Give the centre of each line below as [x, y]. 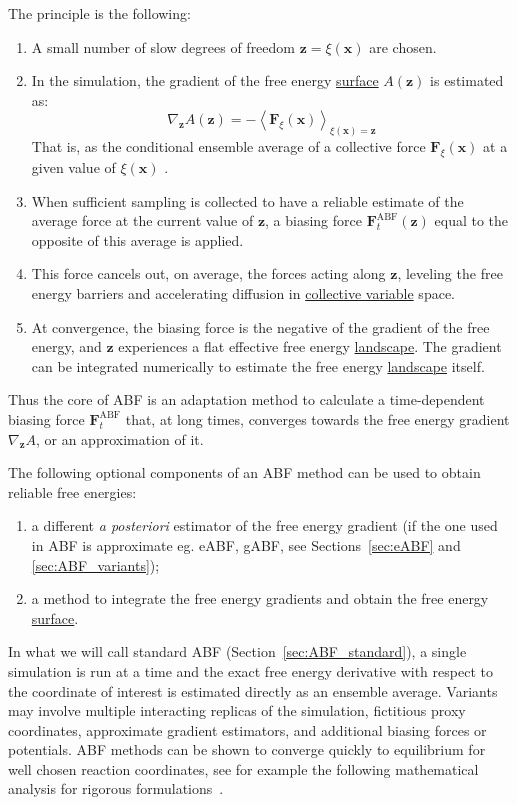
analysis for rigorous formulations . [116, 788]
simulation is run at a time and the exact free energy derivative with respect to [250, 670]
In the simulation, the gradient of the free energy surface [205, 80]
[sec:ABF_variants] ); [95, 564]
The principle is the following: [99, 13]
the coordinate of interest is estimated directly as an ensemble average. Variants [253, 690]
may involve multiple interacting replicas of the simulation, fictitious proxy [237, 710]
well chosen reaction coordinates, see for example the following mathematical [243, 768]
